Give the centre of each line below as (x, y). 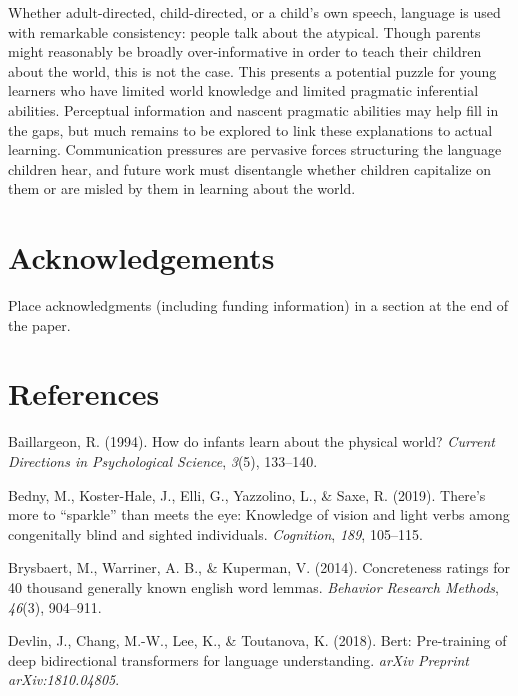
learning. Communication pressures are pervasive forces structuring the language (255, 149)
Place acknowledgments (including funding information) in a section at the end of (258, 305)
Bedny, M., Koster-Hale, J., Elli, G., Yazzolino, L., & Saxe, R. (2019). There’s (247, 494)
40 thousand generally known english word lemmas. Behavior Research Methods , (253, 586)
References (84, 393)
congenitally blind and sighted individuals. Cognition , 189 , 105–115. (215, 533)
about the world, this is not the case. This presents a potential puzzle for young (252, 70)
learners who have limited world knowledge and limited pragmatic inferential (243, 90)
